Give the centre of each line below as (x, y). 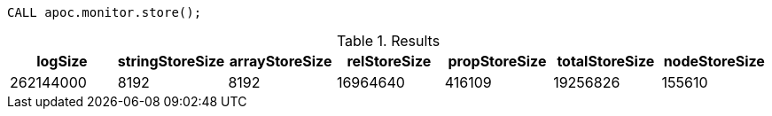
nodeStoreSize (714, 61)
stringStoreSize (171, 61)
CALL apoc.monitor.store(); (105, 12)
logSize (62, 61)
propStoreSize (497, 61)
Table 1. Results (388, 41)
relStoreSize (389, 61)
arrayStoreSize (281, 61)
